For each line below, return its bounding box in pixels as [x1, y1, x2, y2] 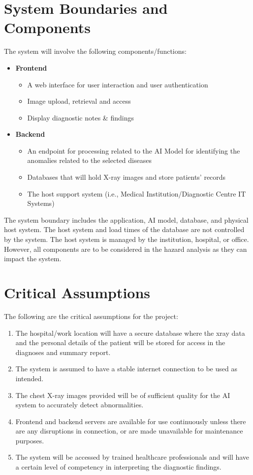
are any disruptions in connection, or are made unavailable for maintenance [15, 426, 243, 436]
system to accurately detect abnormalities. [15, 399, 144, 410]
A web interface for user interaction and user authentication [27, 79, 208, 89]
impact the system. [4, 253, 62, 264]
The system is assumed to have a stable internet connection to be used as [15, 363, 237, 374]
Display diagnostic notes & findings [27, 112, 134, 122]
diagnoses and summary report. [15, 347, 111, 357]
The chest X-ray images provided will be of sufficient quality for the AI [15, 390, 230, 400]
